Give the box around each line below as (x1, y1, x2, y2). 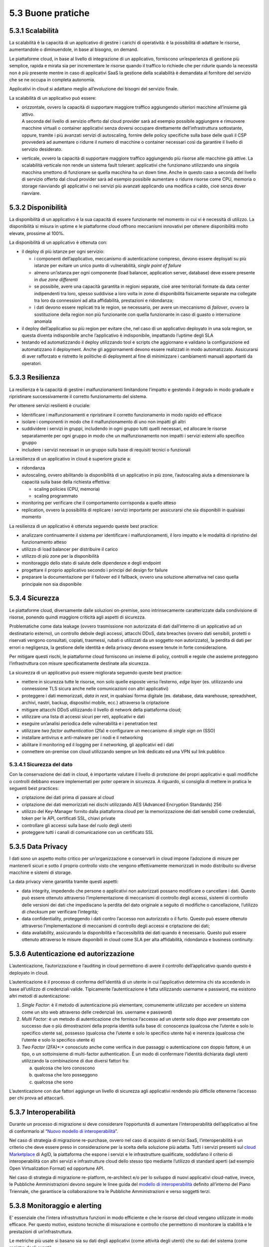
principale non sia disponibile (21, 581, 82, 587)
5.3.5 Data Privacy (9, 842, 68, 851)
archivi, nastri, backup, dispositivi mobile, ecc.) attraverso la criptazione (21, 700, 169, 706)
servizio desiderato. (21, 146, 63, 152)
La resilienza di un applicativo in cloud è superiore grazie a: (9, 456, 132, 462)
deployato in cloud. (9, 970, 49, 976)
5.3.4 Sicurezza (9, 594, 59, 603)
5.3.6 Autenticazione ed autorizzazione (9, 950, 134, 958)
